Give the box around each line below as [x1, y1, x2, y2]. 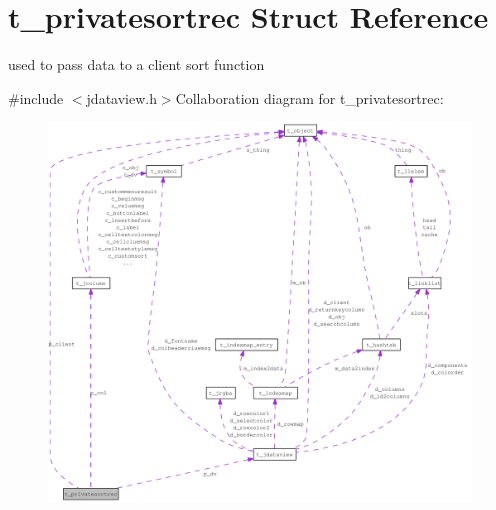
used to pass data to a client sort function [8, 54, 265, 75]
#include [8, 87, 64, 108]
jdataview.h [86, 87, 157, 108]
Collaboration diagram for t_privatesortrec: [175, 87, 444, 108]
